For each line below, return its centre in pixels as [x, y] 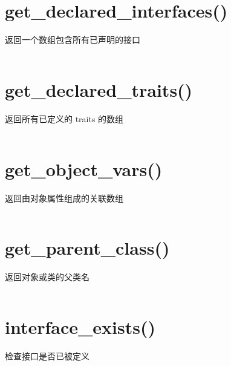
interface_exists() [80, 327]
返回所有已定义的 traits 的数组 [64, 118]
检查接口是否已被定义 [47, 356]
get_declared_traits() [99, 89]
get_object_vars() [84, 168]
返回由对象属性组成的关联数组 [64, 198]
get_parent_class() [87, 248]
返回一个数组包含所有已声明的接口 [73, 40]
